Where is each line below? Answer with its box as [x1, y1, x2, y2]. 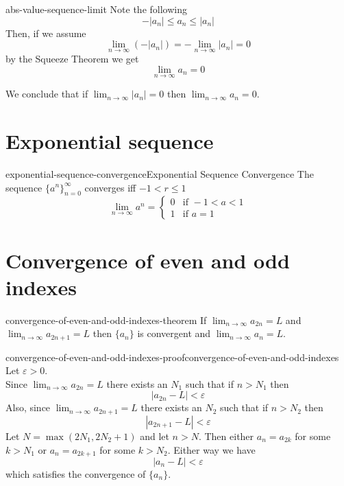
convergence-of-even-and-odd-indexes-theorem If [5, 312, 207, 327]
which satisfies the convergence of [5, 466, 146, 481]
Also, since [5, 400, 51, 415]
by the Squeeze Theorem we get [5, 51, 139, 66]
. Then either [198, 428, 254, 443]
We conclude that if [5, 86, 88, 101]
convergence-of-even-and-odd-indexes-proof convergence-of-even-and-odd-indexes [5, 349, 339, 364]
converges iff [84, 180, 136, 194]
